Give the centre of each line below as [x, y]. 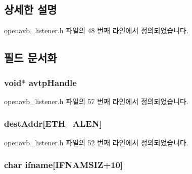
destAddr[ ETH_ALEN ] [53, 123]
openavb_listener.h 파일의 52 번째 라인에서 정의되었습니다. [96, 142]
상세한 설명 [31, 9]
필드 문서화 [31, 58]
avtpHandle [53, 82]
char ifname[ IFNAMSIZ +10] [64, 165]
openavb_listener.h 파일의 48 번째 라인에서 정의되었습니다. [96, 30]
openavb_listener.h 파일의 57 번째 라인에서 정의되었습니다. [96, 101]
